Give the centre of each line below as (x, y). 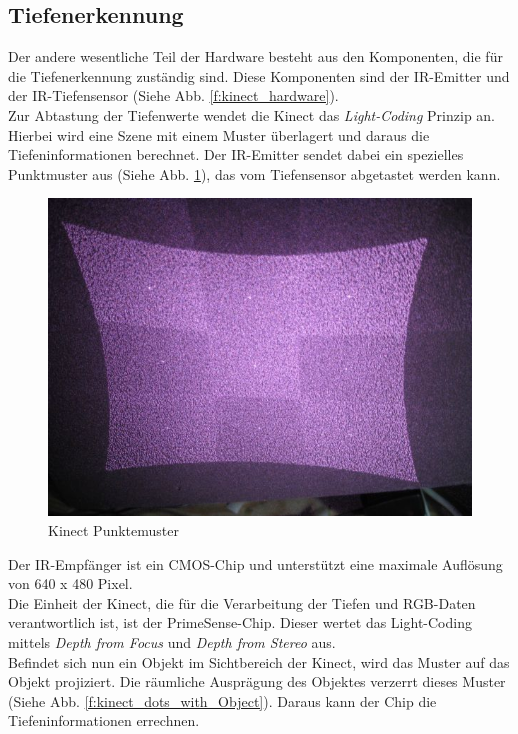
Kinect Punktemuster (113, 529)
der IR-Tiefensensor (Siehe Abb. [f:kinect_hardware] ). (173, 95)
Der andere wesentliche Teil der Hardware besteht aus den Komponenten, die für (255, 56)
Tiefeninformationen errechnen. (104, 720)
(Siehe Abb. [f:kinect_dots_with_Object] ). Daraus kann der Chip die (222, 700)
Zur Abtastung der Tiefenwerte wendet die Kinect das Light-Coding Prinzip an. (252, 114)
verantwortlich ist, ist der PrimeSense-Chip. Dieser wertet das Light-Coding (240, 622)
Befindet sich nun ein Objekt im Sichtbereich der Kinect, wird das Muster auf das (259, 661)
